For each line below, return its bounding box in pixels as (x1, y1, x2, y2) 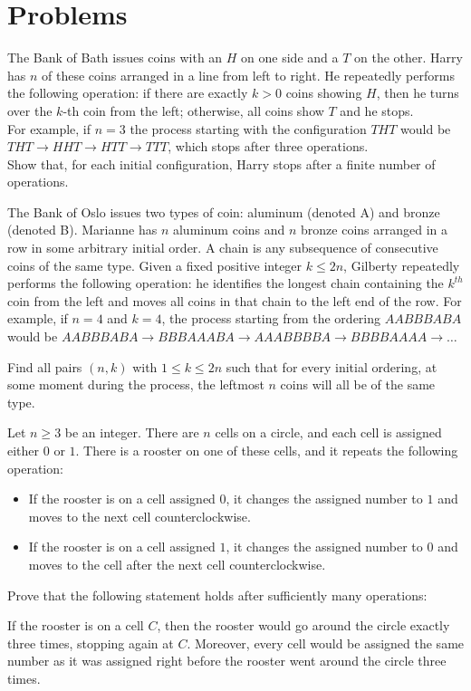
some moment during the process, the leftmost (7, 375, 264, 394)
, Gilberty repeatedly (343, 255, 460, 274)
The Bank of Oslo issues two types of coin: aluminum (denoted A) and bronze (7, 202, 440, 221)
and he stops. (340, 101, 414, 120)
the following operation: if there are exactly (7, 83, 248, 102)
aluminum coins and (172, 220, 285, 239)
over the (7, 101, 53, 120)
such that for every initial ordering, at (226, 357, 437, 376)
